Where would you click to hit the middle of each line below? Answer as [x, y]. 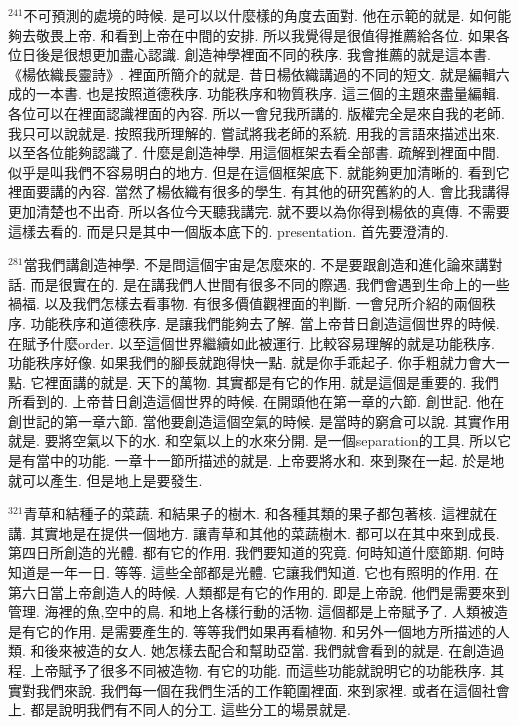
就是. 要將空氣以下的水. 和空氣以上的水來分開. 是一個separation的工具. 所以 [253, 440]
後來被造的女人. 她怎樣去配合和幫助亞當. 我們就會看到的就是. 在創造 [267, 650]
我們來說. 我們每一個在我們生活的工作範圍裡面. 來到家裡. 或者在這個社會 [272, 689]
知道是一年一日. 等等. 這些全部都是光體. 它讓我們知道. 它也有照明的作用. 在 [253, 572]
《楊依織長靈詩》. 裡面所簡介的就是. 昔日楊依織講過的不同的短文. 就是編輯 [252, 73]
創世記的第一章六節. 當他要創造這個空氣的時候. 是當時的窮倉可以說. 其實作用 [259, 420]
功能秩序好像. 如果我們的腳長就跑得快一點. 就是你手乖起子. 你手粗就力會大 [252, 362]
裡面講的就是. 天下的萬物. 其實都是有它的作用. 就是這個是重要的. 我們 [271, 381]
